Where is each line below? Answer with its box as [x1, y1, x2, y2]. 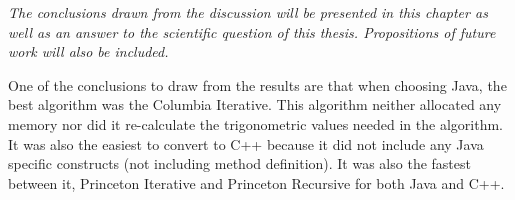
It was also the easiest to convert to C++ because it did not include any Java [8, 133, 484, 154]
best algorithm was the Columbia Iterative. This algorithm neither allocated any [8, 94, 502, 115]
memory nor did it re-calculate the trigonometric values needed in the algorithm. [8, 113, 503, 134]
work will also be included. [8, 41, 169, 62]
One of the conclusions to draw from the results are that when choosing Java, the [8, 74, 507, 95]
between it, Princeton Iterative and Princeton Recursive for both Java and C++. [8, 172, 505, 193]
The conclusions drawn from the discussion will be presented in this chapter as [8, 2, 488, 22]
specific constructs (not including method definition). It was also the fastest [8, 153, 471, 174]
